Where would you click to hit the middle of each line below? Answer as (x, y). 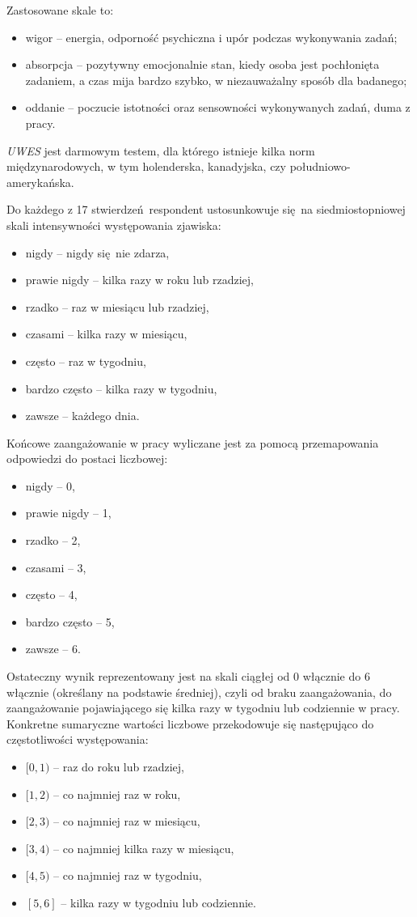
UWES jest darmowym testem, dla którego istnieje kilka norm (161, 150)
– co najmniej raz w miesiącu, (127, 821)
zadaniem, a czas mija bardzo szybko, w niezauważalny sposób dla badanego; (216, 80)
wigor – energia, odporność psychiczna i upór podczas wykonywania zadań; (211, 37)
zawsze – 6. (53, 649)
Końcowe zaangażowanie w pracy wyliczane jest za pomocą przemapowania (193, 442)
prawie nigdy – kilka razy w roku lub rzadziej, (139, 280)
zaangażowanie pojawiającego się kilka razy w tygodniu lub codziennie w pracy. (203, 708)
